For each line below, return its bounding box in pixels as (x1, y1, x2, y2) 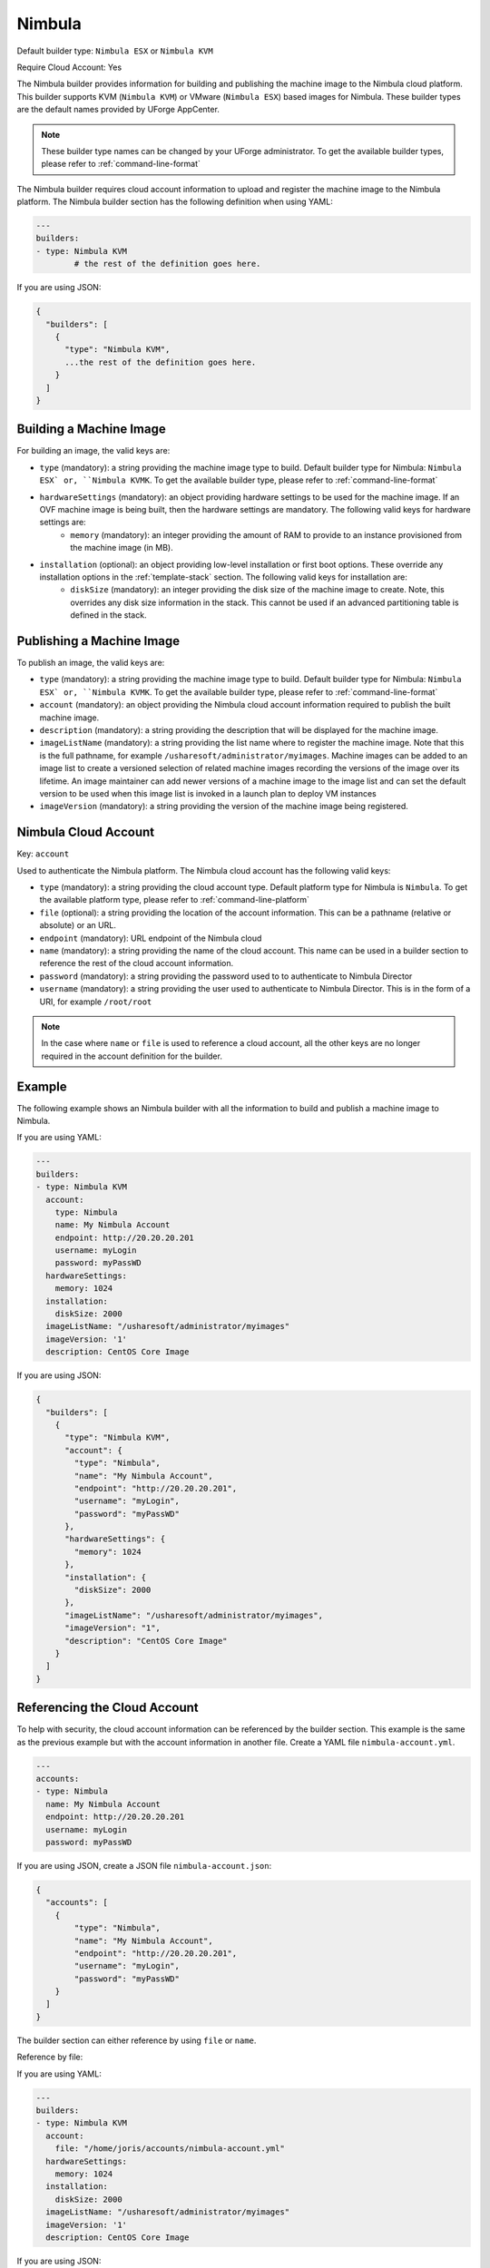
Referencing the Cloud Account (16, 1700, 199, 1716)
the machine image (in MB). (70, 543, 173, 553)
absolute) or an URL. (39, 920, 117, 931)
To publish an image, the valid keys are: (16, 658, 165, 669)
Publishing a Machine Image (16, 633, 181, 649)
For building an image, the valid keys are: (16, 445, 171, 456)
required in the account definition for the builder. (41, 1051, 222, 1061)
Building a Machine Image (16, 422, 167, 437)
